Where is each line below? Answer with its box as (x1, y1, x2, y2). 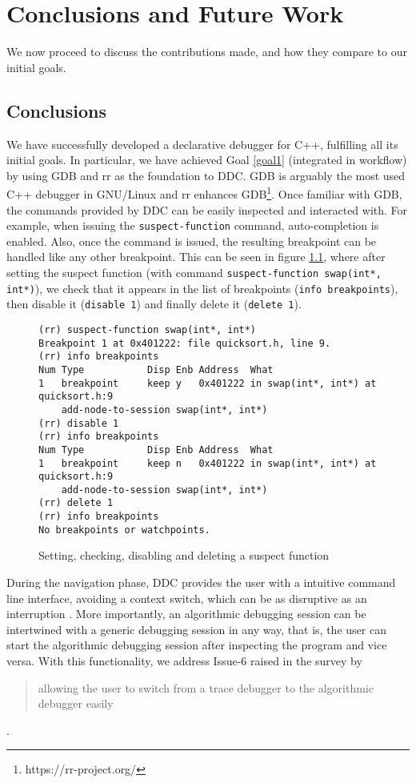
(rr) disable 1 (38, 417, 119, 429)
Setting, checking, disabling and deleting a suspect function (38, 547, 330, 564)
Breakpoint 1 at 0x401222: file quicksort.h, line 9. (38, 337, 331, 349)
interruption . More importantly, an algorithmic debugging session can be (6, 605, 366, 622)
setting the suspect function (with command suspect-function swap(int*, (6, 263, 382, 280)
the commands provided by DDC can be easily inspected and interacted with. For (6, 201, 408, 218)
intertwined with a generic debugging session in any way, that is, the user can (6, 620, 386, 637)
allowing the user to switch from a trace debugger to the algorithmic (38, 679, 374, 696)
